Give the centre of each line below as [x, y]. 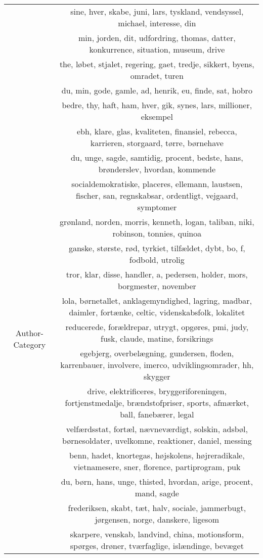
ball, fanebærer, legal [157, 414]
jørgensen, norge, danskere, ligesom [157, 519]
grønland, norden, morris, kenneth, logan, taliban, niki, [157, 222]
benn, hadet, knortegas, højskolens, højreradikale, [157, 455]
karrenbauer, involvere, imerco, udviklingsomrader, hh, [157, 365]
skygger [157, 376]
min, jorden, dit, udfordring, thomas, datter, [157, 38]
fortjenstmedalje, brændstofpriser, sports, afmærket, [157, 403]
